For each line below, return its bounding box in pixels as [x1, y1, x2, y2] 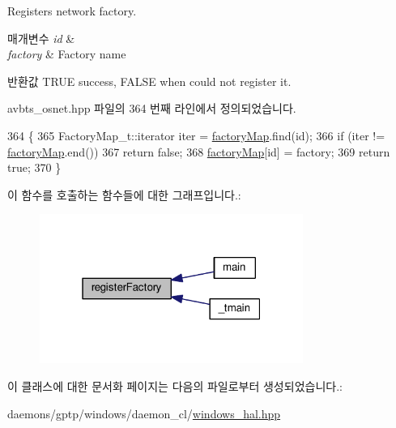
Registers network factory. [7, 2, 137, 19]
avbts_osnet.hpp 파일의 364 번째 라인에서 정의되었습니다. [7, 100, 296, 117]
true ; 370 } [7, 159, 62, 176]
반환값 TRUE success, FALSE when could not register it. [7, 72, 292, 89]
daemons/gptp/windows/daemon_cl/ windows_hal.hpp [7, 404, 281, 422]
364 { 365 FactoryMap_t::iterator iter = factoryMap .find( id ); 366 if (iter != [7, 126, 385, 143]
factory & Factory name [7, 45, 126, 62]
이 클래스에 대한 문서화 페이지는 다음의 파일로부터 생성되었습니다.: [7, 378, 343, 394]
